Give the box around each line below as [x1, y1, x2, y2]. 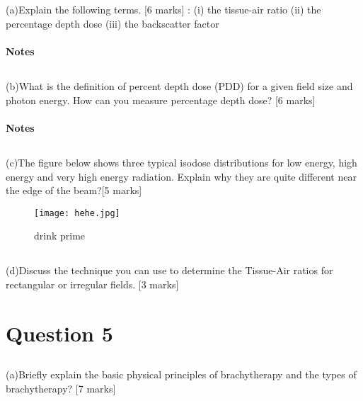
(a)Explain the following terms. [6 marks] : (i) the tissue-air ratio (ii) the [6, 2, 321, 17]
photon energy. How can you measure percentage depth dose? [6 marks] [6, 92, 316, 107]
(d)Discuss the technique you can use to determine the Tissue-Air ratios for [6, 263, 333, 278]
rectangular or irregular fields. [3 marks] [6, 276, 179, 291]
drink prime [34, 228, 86, 243]
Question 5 [6, 318, 113, 347]
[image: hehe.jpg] [34, 208, 120, 218]
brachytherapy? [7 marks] [6, 380, 116, 395]
